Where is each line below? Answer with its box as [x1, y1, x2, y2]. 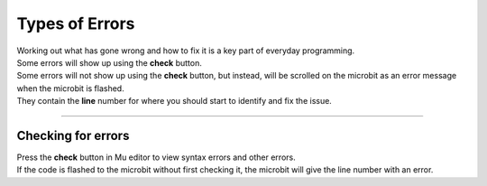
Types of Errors [16, 14, 135, 33]
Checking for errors [16, 127, 130, 144]
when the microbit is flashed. [16, 82, 125, 94]
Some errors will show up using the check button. [16, 57, 202, 68]
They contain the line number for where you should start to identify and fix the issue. [16, 96, 333, 107]
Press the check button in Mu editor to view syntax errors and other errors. [16, 152, 297, 163]
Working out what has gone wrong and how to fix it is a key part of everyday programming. [16, 45, 355, 56]
